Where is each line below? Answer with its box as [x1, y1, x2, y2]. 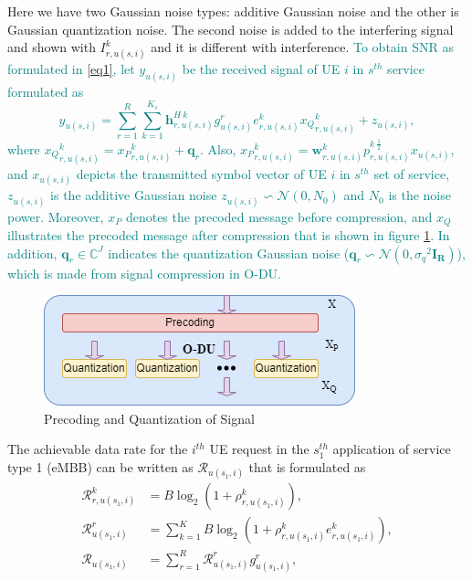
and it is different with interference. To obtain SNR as [151, 37, 454, 57]
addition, [7, 243, 58, 262]
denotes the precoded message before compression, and [125, 206, 433, 226]
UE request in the [209, 439, 309, 459]
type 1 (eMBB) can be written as [7, 458, 194, 477]
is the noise [388, 185, 451, 205]
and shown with [7, 37, 96, 57]
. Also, [200, 139, 236, 158]
